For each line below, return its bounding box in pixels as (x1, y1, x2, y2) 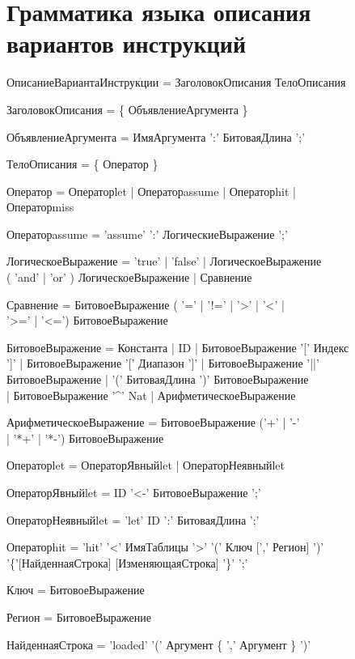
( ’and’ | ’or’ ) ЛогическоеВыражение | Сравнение (6, 269, 252, 286)
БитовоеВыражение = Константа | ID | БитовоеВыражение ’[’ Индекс (6, 338, 349, 355)
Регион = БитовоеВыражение (6, 608, 151, 625)
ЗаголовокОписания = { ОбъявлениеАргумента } (6, 100, 248, 117)
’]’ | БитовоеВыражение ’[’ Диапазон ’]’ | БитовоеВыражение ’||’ (6, 355, 319, 372)
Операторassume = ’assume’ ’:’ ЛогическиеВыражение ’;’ (6, 225, 288, 242)
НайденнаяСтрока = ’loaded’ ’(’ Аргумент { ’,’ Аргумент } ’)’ (6, 636, 311, 653)
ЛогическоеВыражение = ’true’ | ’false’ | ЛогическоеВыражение (6, 253, 322, 270)
